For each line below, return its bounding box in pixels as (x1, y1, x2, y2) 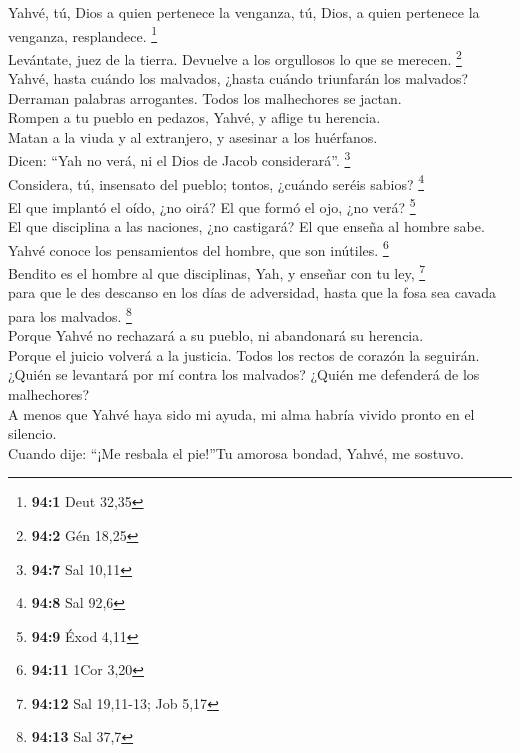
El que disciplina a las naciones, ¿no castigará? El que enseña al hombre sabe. (8, 216, 485, 237)
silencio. (8, 423, 57, 444)
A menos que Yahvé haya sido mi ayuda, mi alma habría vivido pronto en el (8, 403, 475, 424)
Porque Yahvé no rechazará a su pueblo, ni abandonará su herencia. (8, 325, 424, 346)
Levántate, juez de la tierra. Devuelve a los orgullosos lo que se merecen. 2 (8, 45, 462, 69)
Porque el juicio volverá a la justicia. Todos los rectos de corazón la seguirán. (8, 344, 480, 365)
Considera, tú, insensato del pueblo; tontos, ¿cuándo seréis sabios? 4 (8, 170, 425, 194)
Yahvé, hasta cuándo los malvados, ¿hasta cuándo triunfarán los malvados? (8, 68, 469, 89)
